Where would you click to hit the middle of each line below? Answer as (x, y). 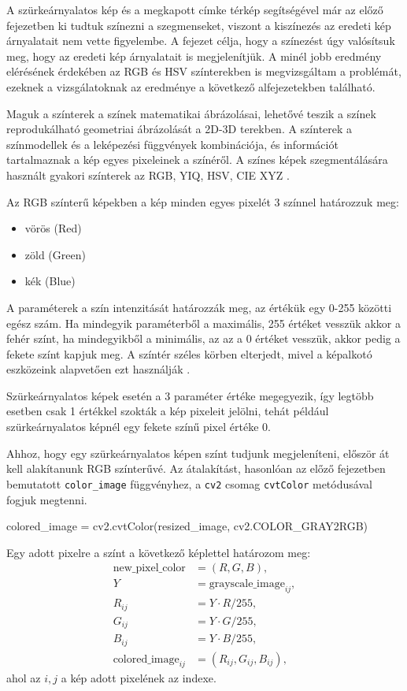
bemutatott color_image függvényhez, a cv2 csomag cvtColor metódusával (189, 483)
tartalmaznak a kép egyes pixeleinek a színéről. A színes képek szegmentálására (197, 160)
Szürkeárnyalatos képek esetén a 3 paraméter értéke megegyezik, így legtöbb (190, 395)
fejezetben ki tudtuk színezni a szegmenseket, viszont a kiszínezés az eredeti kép (199, 25)
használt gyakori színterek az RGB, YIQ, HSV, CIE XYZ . (148, 175)
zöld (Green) (55, 254)
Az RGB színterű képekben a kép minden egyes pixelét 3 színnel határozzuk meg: (203, 201)
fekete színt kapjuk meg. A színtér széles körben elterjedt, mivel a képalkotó (189, 353)
